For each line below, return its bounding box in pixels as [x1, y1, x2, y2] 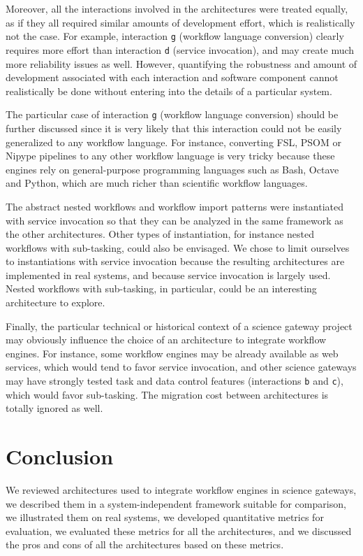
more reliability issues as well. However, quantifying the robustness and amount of [6, 56, 357, 71]
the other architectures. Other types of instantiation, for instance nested [6, 227, 314, 241]
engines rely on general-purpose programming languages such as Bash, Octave [6, 162, 339, 176]
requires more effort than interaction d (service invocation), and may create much [6, 42, 355, 57]
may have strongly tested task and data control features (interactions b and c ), [6, 373, 343, 388]
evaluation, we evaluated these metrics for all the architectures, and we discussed [6, 523, 352, 538]
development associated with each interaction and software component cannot [6, 70, 339, 85]
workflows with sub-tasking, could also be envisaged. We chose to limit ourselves [6, 240, 350, 255]
